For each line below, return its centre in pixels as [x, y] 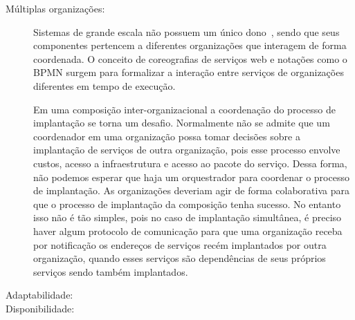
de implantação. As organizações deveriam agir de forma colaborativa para [191, 190]
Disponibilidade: [40, 308]
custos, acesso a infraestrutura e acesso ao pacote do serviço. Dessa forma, [190, 163]
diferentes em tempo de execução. [104, 85]
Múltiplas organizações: [55, 8]
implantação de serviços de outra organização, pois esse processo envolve [187, 150]
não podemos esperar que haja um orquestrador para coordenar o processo [191, 177]
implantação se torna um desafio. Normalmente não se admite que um [182, 123]
